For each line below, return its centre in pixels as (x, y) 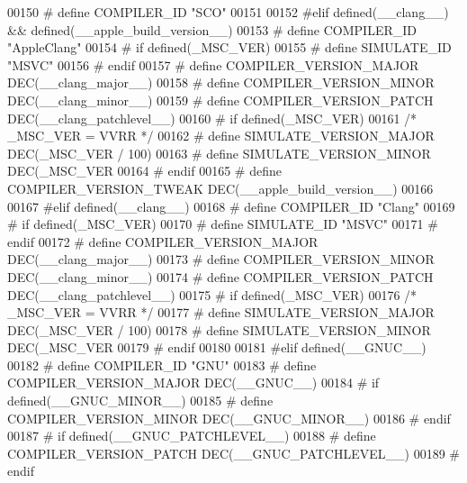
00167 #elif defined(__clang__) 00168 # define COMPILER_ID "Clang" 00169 (231, 206)
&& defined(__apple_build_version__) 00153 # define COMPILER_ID (212, 29)
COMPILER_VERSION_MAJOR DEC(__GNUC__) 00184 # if (193, 383)
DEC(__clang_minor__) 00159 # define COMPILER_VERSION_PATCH (220, 100)
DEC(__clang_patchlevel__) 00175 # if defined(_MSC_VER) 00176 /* (212, 294)
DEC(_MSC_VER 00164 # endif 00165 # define (144, 171)
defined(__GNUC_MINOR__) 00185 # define (140, 401)
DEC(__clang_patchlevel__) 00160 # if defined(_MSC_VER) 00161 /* (212, 118)
